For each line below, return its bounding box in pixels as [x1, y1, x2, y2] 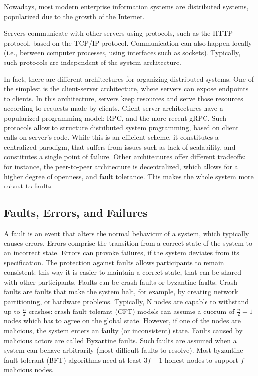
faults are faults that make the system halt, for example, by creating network [4, 286, 238, 297]
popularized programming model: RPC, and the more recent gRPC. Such [4, 112, 226, 123]
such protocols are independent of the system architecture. [4, 57, 181, 67]
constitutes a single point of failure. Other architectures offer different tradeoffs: [4, 151, 246, 162]
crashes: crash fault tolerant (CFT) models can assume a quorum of [28, 306, 235, 316]
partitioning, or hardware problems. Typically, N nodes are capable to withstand [4, 296, 249, 307]
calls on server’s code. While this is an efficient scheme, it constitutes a [4, 132, 219, 142]
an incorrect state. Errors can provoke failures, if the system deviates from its [4, 248, 239, 258]
